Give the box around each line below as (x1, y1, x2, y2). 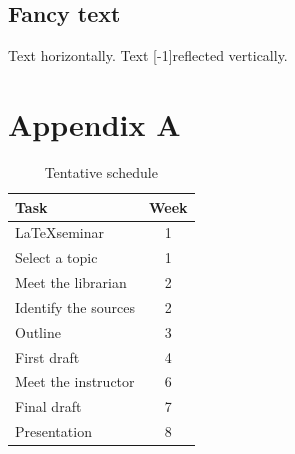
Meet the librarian (15, 272, 127, 293)
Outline (15, 321, 61, 342)
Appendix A (8, 103, 181, 144)
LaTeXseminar (15, 222, 104, 243)
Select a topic (15, 247, 98, 268)
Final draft (15, 396, 82, 417)
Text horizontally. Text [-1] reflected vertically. (8, 45, 288, 66)
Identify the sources (15, 296, 135, 317)
